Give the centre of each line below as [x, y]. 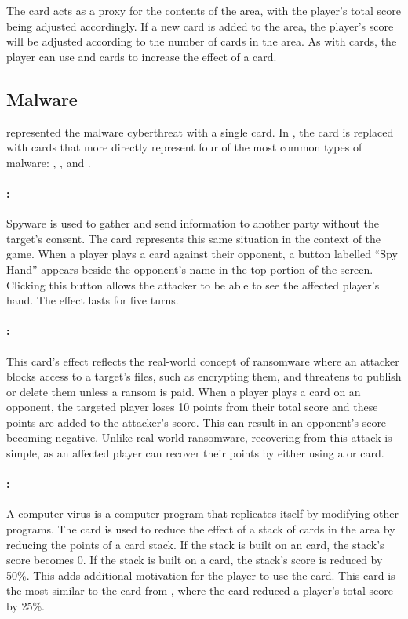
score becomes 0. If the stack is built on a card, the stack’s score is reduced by [195, 560]
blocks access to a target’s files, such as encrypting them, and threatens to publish [204, 376]
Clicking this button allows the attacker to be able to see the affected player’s [193, 284]
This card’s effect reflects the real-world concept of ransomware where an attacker [203, 360]
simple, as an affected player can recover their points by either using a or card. [195, 453]
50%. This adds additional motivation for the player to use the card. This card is [201, 575]
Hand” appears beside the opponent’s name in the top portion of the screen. [190, 269]
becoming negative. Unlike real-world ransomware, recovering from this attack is [199, 437]
